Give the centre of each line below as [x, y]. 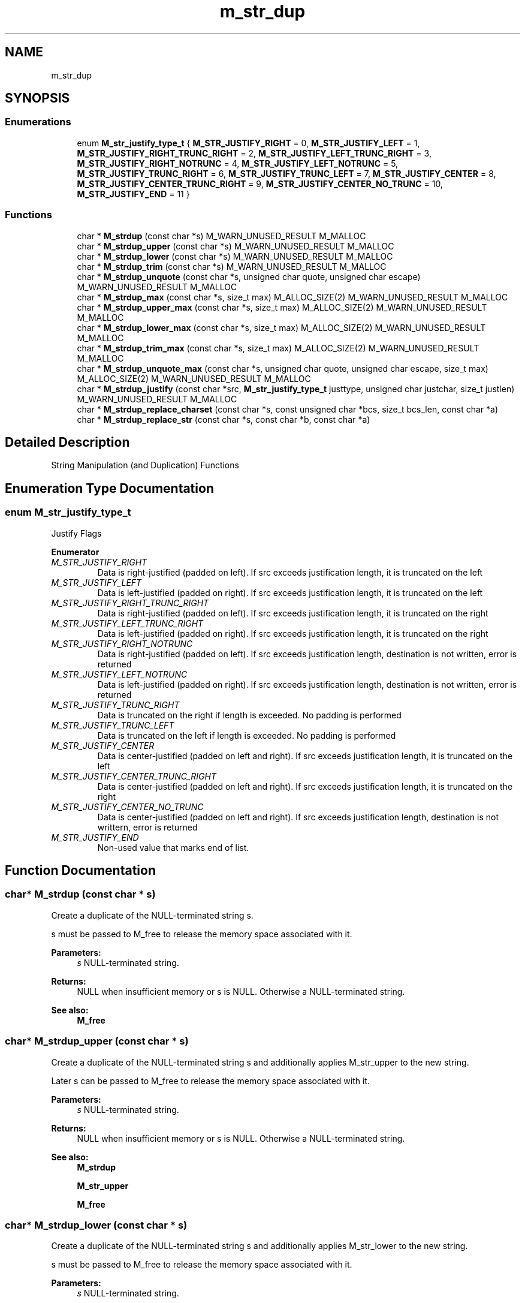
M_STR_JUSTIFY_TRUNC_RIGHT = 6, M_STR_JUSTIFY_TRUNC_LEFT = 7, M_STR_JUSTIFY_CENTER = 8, [286, 173]
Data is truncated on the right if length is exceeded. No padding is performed [249, 715]
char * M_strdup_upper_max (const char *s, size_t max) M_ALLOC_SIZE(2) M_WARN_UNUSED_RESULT [282, 307]
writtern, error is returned [147, 827]
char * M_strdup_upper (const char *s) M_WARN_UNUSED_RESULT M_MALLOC [236, 246]
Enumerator [75, 552]
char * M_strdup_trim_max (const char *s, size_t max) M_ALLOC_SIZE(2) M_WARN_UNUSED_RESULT [278, 348]
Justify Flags [76, 533]
